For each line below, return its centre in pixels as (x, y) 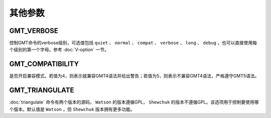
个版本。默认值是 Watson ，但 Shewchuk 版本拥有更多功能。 (72, 109)
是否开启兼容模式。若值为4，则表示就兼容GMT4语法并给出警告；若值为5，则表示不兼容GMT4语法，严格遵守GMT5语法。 (134, 76)
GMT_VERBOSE (34, 31)
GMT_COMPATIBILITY (44, 64)
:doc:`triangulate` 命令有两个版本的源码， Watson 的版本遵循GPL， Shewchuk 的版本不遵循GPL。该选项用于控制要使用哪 (134, 102)
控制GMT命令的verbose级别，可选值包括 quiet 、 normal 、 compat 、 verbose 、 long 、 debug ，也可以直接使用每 (133, 43)
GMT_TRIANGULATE (42, 90)
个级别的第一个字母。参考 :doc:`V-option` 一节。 (59, 49)
